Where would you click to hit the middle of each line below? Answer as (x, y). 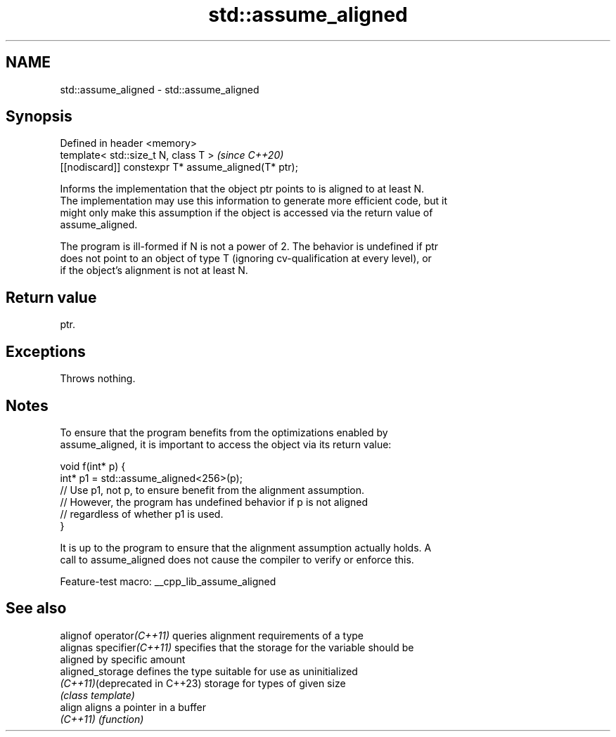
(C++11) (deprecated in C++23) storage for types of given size (203, 683)
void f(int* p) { (93, 466)
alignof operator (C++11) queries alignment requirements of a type (212, 635)
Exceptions (46, 351)
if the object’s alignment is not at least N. (154, 270)
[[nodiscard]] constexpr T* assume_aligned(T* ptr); (179, 167)
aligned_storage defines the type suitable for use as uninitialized (209, 671)
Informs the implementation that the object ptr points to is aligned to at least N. (242, 189)
